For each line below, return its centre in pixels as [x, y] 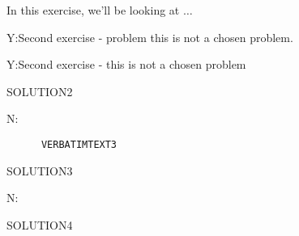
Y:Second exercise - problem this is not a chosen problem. [150, 37]
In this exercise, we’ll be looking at [93, 10]
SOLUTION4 [40, 224]
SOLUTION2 [40, 91]
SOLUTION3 [40, 170]
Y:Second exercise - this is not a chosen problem [126, 64]
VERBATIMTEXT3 [79, 144]
